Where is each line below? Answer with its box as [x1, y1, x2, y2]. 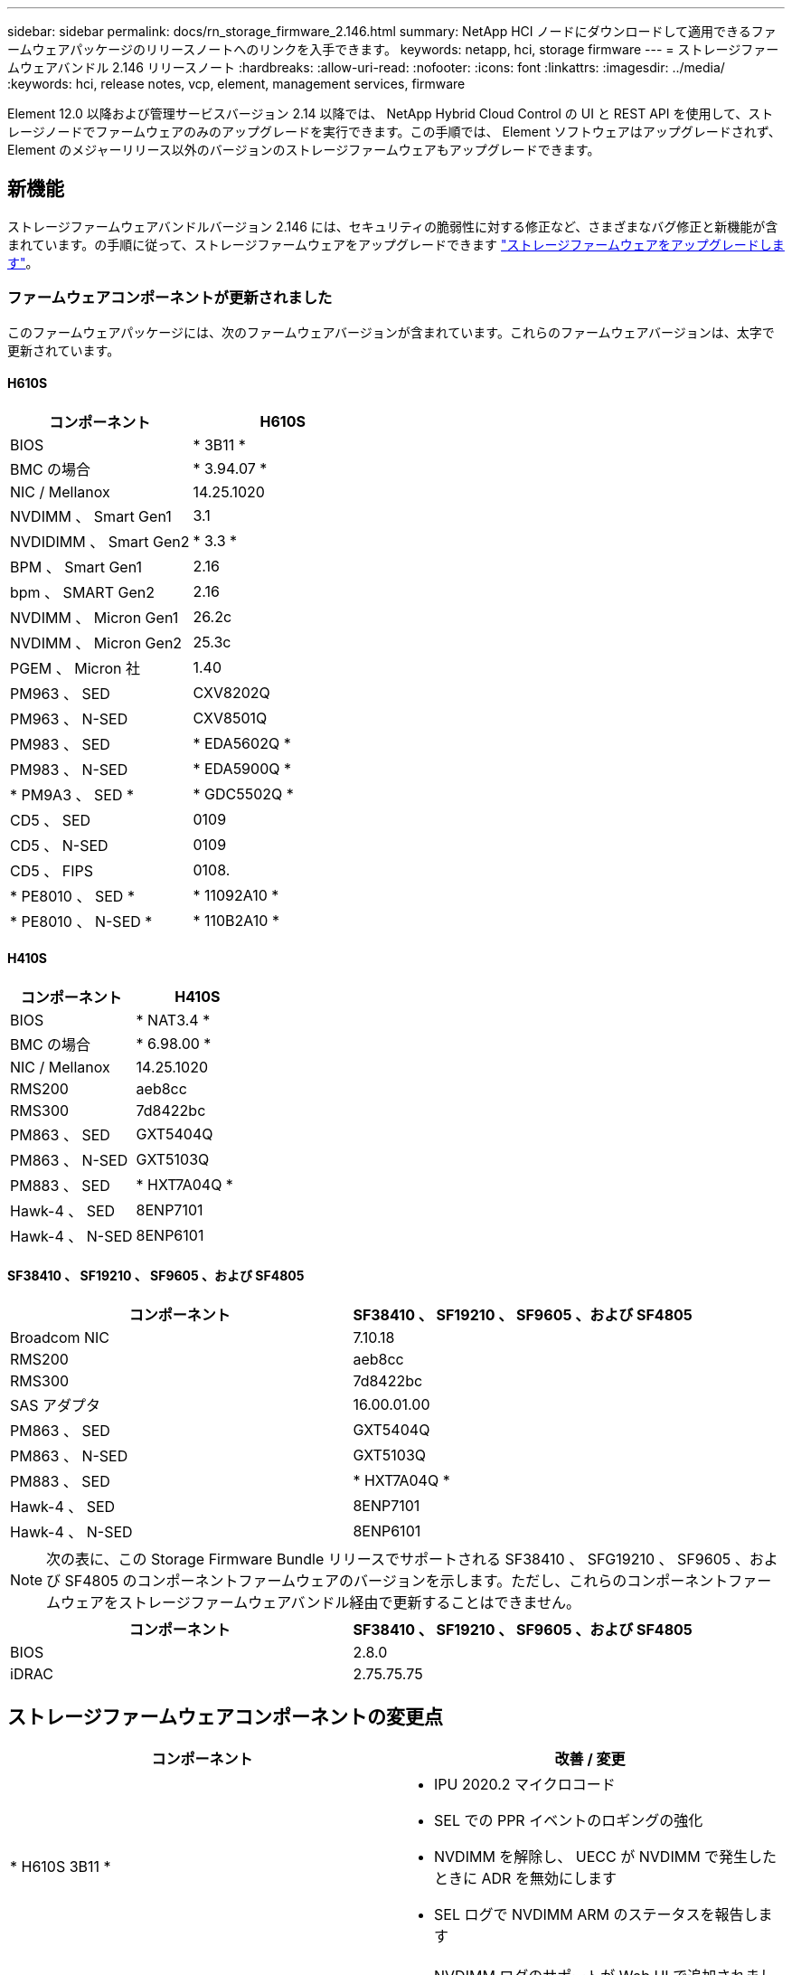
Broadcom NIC [10, 1328, 110, 1347]
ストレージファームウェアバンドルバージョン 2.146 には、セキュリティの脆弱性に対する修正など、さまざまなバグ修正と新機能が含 [7, 218, 778, 234]
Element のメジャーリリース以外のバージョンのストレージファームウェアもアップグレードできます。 [7, 142, 600, 157]
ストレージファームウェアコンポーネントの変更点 [7, 1705, 443, 1728]
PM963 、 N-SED [10, 709, 128, 728]
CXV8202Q [193, 683, 270, 702]
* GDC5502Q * [193, 784, 294, 803]
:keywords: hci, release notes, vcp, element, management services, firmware [7, 76, 466, 91]
